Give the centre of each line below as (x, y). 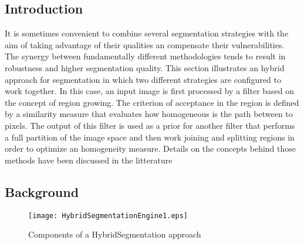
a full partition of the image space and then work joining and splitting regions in (150, 137)
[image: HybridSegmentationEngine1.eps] (108, 215)
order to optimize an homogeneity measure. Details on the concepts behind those (151, 148)
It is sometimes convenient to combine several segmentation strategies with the (147, 33)
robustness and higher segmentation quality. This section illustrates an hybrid (145, 67)
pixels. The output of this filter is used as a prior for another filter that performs (150, 125)
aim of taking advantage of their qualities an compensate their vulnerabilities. (145, 44)
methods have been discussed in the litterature (89, 160)
